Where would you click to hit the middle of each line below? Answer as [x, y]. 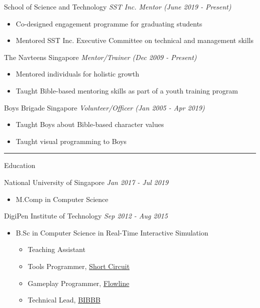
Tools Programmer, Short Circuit [79, 266]
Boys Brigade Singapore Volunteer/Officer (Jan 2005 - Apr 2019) [104, 107]
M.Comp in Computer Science [62, 199]
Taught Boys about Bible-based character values [90, 124]
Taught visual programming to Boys [71, 141]
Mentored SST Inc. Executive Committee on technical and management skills [134, 40]
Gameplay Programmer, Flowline [78, 283]
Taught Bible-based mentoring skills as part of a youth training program [127, 90]
